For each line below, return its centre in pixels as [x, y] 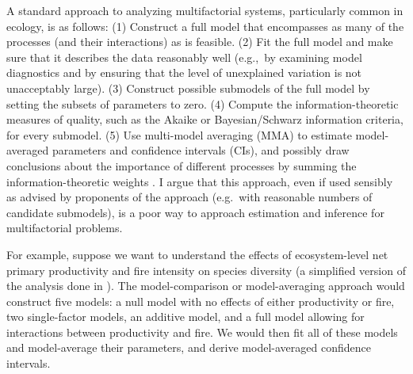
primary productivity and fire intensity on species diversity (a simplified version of [206, 270]
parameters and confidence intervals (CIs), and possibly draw [201, 150]
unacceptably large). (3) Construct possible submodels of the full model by [188, 88]
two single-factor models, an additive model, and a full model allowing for [185, 317]
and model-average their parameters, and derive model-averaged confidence [189, 347]
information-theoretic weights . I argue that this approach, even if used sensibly [200, 181]
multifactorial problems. [65, 228]
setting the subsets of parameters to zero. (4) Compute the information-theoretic [203, 103]
